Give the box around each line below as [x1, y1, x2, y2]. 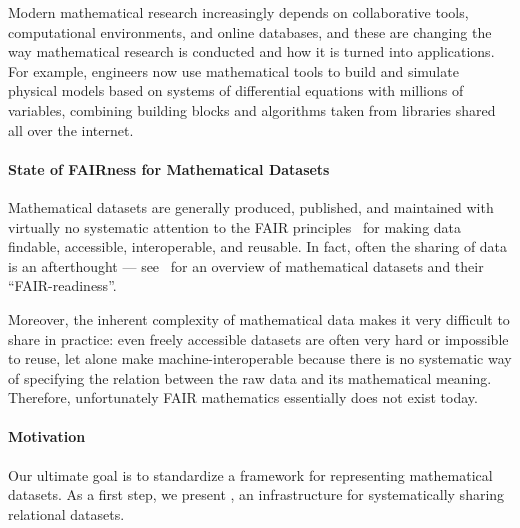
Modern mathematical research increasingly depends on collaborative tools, [8, 2, 469, 22]
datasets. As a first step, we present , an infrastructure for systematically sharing [8, 484, 505, 505]
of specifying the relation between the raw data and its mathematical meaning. [8, 367, 492, 388]
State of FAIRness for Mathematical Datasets [8, 158, 330, 179]
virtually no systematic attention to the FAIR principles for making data [8, 216, 462, 237]
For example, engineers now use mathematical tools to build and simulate [8, 60, 459, 81]
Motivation [8, 426, 86, 447]
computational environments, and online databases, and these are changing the [8, 21, 492, 42]
